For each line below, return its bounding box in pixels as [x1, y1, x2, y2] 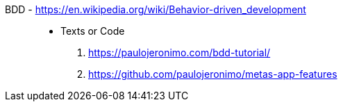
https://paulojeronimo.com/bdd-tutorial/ [88, 47, 271, 58]
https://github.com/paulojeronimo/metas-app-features [88, 68, 337, 80]
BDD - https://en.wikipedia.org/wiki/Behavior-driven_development [5, 3, 306, 15]
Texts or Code [60, 25, 125, 37]
